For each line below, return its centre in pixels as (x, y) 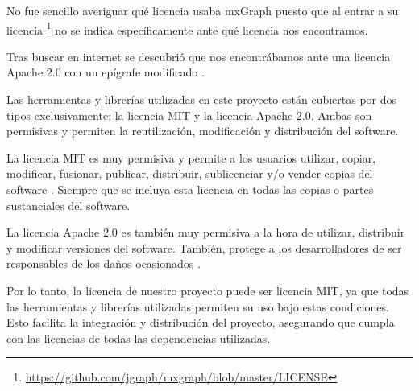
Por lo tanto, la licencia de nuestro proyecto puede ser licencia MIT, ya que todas (208, 290)
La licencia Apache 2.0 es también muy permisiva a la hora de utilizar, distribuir (206, 232)
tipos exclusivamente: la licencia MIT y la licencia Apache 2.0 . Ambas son (189, 115)
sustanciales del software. (68, 205)
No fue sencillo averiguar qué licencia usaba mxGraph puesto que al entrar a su (203, 10)
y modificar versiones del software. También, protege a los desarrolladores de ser (204, 247)
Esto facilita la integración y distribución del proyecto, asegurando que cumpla (201, 322)
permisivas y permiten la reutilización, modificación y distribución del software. (203, 131)
